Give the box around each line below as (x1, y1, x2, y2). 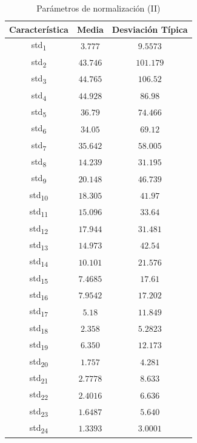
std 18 (29, 321, 48, 335)
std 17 (29, 304, 48, 319)
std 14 (29, 255, 48, 269)
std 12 (29, 221, 48, 236)
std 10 (29, 188, 48, 202)
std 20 (29, 354, 48, 369)
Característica (9, 22, 68, 35)
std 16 (29, 288, 48, 302)
